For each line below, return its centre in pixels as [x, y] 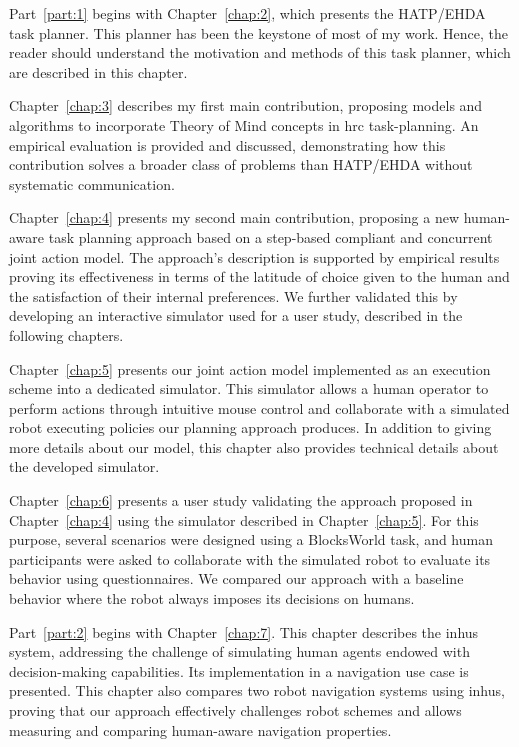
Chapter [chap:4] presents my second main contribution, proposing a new [234, 217]
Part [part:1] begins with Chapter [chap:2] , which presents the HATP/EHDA [247, 13]
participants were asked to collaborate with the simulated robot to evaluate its [250, 558]
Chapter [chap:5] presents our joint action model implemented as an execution [250, 368]
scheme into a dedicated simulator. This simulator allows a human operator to [249, 388]
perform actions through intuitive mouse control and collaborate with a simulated [259, 407]
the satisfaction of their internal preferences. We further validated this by [233, 295]
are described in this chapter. [98, 71]
